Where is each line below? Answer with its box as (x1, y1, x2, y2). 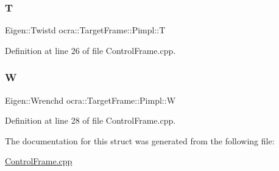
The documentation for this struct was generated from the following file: (5, 134, 275, 147)
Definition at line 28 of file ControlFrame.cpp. (5, 114, 176, 127)
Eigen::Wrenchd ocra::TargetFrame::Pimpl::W (5, 93, 176, 106)
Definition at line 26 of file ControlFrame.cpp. (5, 44, 176, 56)
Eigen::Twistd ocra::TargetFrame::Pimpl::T (5, 24, 166, 36)
